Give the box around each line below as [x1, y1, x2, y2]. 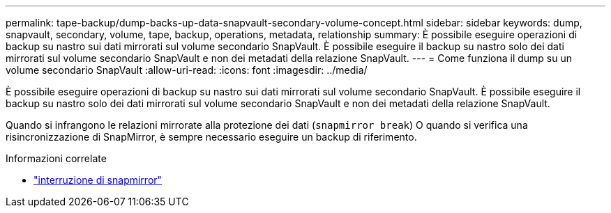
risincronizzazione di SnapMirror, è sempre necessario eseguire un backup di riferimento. [6, 131, 417, 143]
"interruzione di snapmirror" [33, 174, 163, 186]
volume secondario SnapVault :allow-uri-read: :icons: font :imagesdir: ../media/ [6, 64, 368, 76]
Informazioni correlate [6, 152, 107, 164]
